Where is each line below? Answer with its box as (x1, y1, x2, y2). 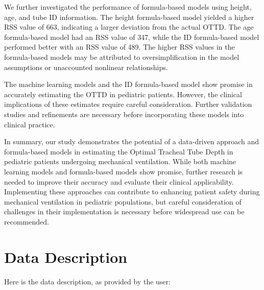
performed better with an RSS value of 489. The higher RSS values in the (4, 41, 235, 52)
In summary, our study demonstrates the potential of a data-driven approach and (4, 136, 259, 147)
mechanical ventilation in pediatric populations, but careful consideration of (4, 196, 242, 207)
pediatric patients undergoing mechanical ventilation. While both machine (4, 156, 236, 167)
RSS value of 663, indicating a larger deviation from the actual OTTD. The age (4, 21, 254, 32)
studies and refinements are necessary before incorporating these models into (4, 108, 244, 119)
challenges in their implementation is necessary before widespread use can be (4, 206, 245, 217)
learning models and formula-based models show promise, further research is (4, 166, 243, 176)
